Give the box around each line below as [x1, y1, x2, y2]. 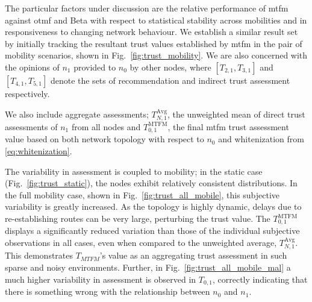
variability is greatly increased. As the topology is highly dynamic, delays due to [5, 200, 302, 213]
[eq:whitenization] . [5, 145, 72, 157]
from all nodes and [71, 120, 141, 133]
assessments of [5, 120, 58, 133]
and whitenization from [218, 133, 304, 145]
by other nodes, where [129, 60, 211, 73]
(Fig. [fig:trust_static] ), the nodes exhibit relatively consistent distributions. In [5, 177, 298, 189]
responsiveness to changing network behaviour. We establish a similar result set [5, 25, 298, 38]
